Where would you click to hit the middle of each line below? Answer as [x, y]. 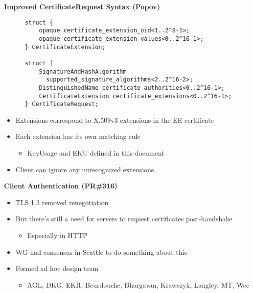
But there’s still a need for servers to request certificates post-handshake [124, 219]
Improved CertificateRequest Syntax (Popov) [82, 6]
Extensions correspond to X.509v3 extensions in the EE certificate [115, 120]
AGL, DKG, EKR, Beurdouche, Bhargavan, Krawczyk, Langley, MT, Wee [138, 284]
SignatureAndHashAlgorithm [83, 71]
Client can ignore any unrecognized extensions [85, 169]
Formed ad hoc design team [57, 268]
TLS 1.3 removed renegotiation [62, 202]
